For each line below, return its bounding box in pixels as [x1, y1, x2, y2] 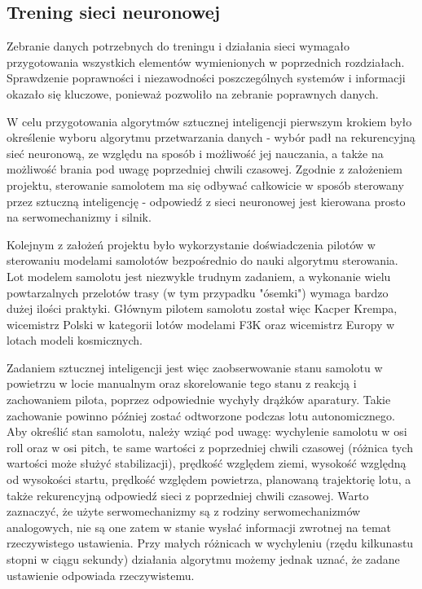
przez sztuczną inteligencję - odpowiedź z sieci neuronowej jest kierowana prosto [7, 192, 406, 209]
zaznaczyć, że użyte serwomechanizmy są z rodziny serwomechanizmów [7, 503, 361, 520]
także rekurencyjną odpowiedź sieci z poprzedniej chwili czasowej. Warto [7, 486, 369, 503]
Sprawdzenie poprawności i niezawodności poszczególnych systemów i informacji [7, 69, 406, 86]
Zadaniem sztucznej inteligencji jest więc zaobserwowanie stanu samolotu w [7, 358, 383, 376]
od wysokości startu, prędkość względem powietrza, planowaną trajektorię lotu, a [7, 471, 411, 488]
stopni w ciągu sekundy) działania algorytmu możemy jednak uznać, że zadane [7, 551, 400, 568]
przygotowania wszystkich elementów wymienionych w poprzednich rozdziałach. [7, 53, 405, 70]
